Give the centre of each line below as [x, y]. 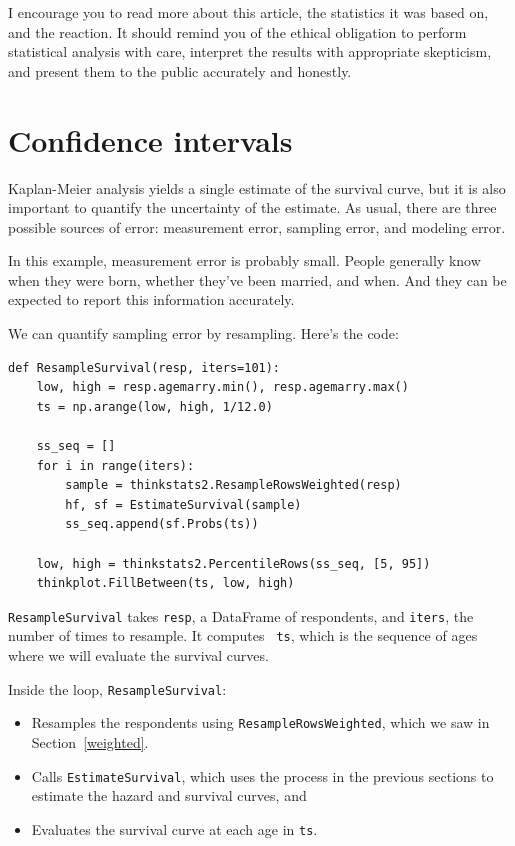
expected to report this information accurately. [151, 299]
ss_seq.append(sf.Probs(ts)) [162, 524]
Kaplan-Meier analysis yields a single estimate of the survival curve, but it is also [257, 187]
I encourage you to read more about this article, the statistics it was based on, [248, 12]
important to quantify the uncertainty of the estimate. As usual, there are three [252, 207]
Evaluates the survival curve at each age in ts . [174, 828]
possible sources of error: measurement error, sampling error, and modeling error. [257, 226]
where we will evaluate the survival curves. [138, 655]
